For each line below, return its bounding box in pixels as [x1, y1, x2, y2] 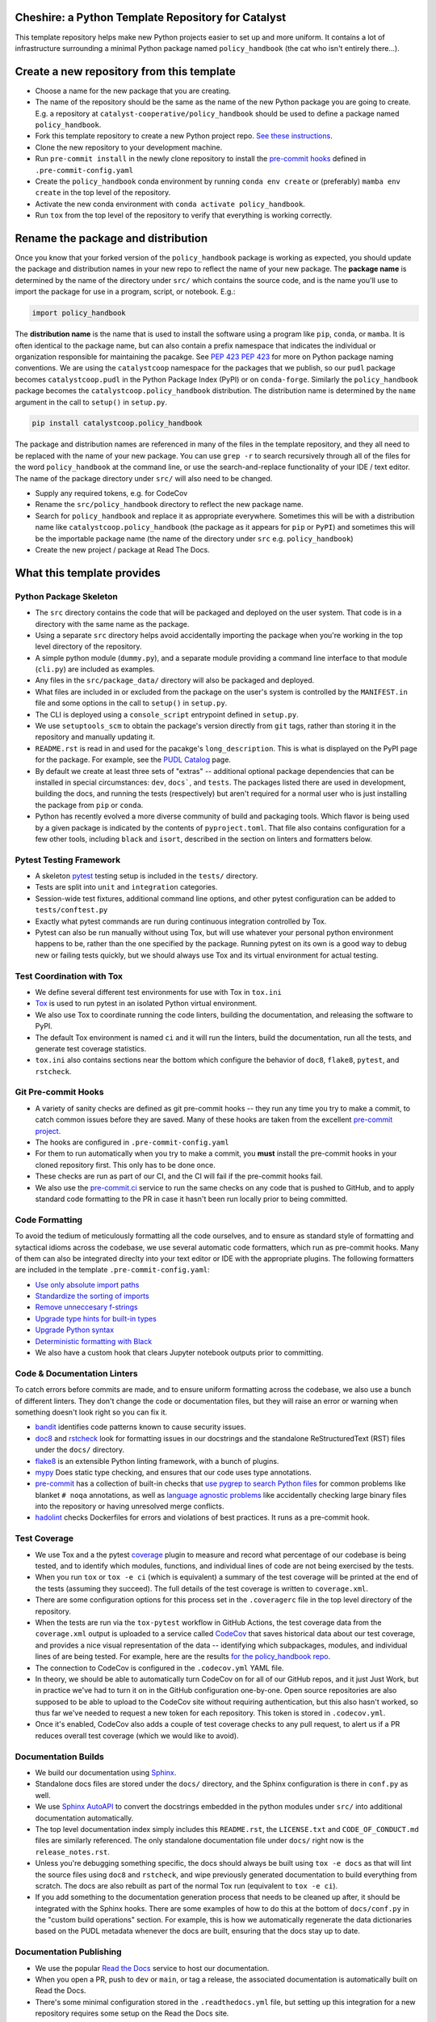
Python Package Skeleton [15, 590, 119, 602]
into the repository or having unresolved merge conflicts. [35, 1501, 224, 1512]
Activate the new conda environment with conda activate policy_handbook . [35, 199, 306, 209]
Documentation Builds [15, 1751, 104, 1762]
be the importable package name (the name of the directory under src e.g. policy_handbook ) [35, 534, 354, 544]
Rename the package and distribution [15, 231, 208, 245]
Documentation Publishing [15, 1946, 122, 1957]
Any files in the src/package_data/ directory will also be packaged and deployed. [35, 675, 315, 685]
